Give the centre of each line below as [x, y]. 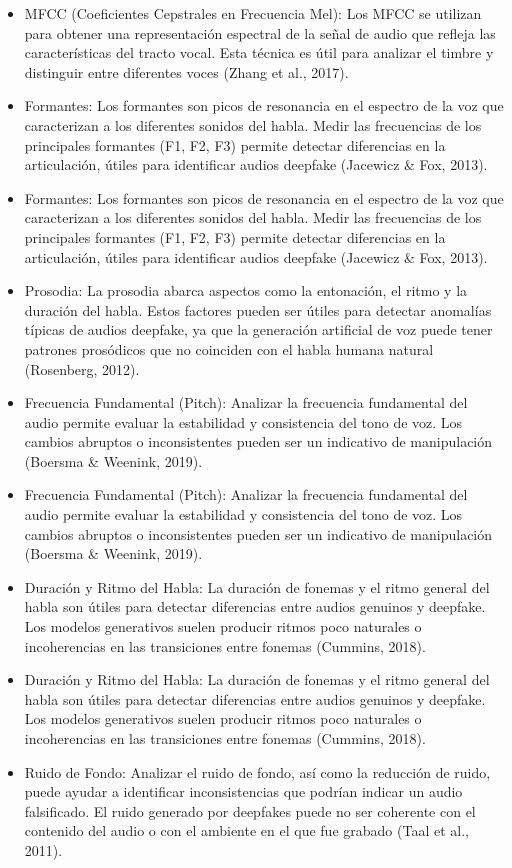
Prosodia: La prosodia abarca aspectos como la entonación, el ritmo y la [246, 290]
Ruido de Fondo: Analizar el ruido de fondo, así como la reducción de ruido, [257, 771]
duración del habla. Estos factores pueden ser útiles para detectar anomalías [258, 309]
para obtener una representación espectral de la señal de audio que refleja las [260, 32]
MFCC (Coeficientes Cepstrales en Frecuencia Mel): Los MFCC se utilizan [253, 13]
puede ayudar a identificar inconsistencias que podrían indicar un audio [243, 791]
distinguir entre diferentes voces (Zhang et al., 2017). [186, 71]
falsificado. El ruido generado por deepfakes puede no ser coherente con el [250, 810]
